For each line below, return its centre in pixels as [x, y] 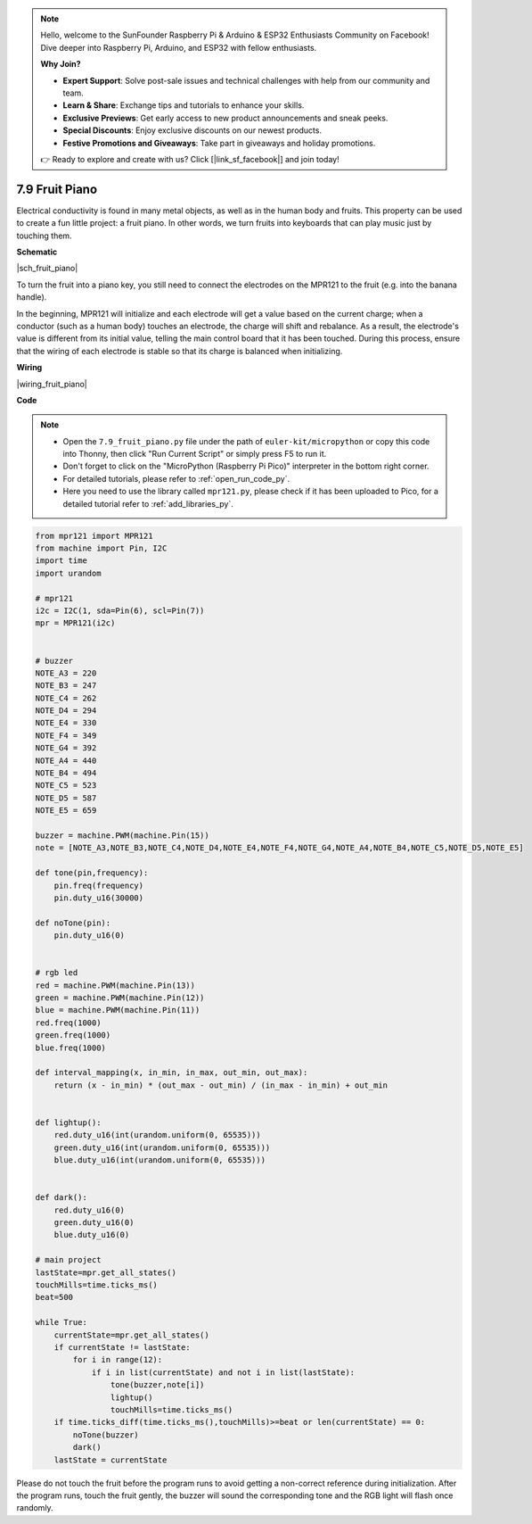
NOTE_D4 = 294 [66, 711]
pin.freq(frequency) [99, 885]
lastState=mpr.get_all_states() [106, 1272]
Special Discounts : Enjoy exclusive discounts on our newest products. [192, 130]
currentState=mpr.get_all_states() [131, 1335]
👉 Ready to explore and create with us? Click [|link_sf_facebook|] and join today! [190, 159]
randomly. [35, 1508]
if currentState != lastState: [122, 1347]
